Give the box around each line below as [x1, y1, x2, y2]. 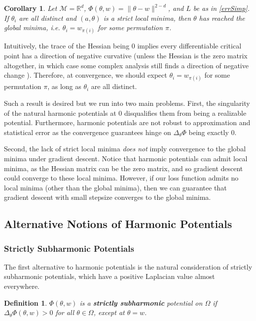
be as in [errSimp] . [193, 3, 250, 13]
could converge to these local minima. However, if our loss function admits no [4, 173, 239, 183]
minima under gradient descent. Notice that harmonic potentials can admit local [4, 153, 248, 163]
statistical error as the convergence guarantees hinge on [4, 127, 171, 137]
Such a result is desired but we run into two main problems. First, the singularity [4, 97, 250, 108]
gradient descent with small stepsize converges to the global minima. [4, 192, 211, 202]
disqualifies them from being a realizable [124, 107, 247, 118]
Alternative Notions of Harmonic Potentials [4, 216, 232, 231]
